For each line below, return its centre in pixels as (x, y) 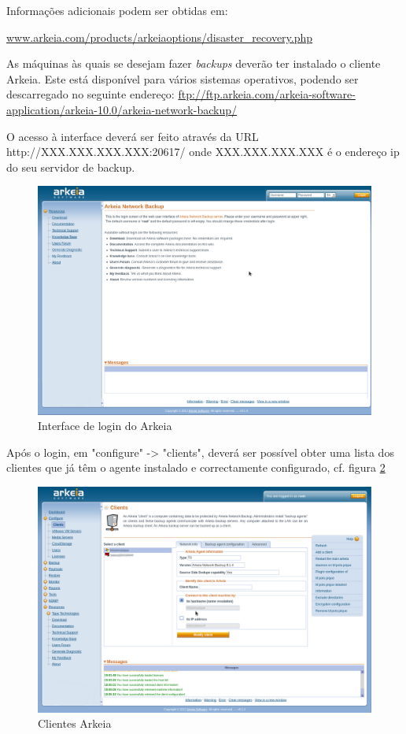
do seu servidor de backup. (71, 167)
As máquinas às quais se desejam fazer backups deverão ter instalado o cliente (194, 63)
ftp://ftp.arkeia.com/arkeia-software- (267, 94)
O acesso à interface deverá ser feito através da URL (133, 136)
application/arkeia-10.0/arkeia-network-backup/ (122, 109)
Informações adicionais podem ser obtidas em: (117, 10)
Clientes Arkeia (75, 723)
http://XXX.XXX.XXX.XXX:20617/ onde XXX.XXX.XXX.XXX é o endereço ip (203, 152)
